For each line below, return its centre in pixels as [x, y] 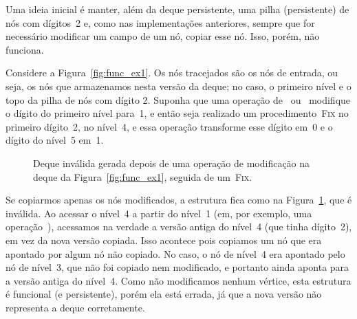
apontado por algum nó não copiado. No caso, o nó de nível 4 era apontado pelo [175, 253]
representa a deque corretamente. [75, 307]
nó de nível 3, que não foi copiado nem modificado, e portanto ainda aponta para [177, 267]
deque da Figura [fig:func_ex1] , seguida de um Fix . [143, 176]
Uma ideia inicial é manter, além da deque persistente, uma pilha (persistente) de [177, 9]
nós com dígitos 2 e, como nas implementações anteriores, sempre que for [160, 22]
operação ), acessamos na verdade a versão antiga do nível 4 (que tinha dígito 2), [179, 227]
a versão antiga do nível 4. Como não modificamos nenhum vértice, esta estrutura [178, 280]
